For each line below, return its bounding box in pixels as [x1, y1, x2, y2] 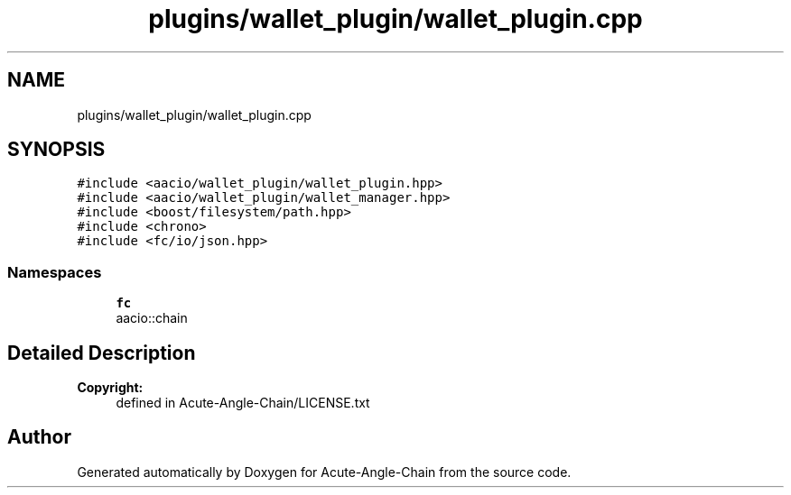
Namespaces [7, 262, 102, 281]
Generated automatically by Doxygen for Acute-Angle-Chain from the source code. [77, 463, 572, 480]
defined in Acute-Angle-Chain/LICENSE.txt [116, 395, 370, 411]
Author [7, 426, 71, 449]
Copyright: [77, 380, 144, 396]
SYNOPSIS [7, 138, 106, 161]
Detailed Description [7, 341, 196, 364]
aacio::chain [116, 310, 188, 326]
